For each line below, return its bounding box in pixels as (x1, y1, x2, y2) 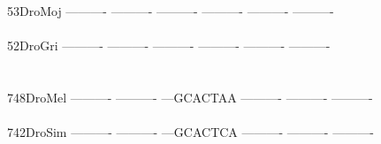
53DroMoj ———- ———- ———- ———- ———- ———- (7, 2, 334, 19)
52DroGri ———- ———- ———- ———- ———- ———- (7, 36, 331, 55)
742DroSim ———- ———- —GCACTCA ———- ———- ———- (7, 123, 374, 141)
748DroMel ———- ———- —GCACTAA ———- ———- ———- (7, 87, 373, 106)
